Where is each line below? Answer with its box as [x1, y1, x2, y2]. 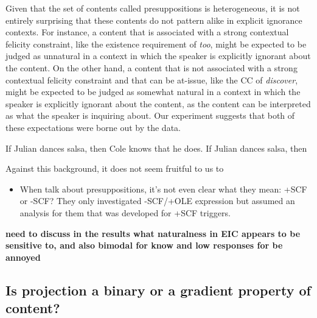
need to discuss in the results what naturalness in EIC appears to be [5, 227, 301, 239]
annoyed [5, 250, 41, 263]
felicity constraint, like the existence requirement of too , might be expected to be [5, 37, 307, 50]
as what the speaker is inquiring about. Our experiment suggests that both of [5, 109, 295, 122]
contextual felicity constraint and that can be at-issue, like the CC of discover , [5, 73, 298, 86]
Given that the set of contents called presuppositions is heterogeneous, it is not [5, 2, 300, 14]
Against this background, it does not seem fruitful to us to [5, 162, 224, 175]
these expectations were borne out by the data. [5, 121, 181, 133]
